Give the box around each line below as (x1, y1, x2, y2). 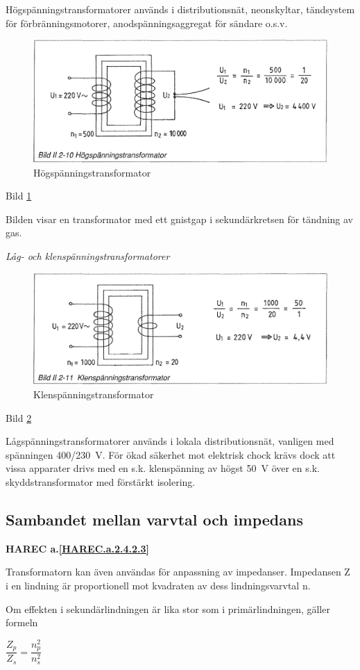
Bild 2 (6, 410, 32, 425)
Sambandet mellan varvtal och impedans (6, 508, 303, 530)
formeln (6, 615, 38, 630)
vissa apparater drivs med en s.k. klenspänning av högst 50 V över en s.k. (6, 461, 320, 475)
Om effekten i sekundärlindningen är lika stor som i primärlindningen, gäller (6, 601, 330, 616)
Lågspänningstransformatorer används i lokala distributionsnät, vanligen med (6, 434, 334, 448)
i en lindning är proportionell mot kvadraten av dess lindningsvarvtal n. (6, 578, 311, 592)
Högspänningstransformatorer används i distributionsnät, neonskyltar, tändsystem (6, 2, 355, 16)
